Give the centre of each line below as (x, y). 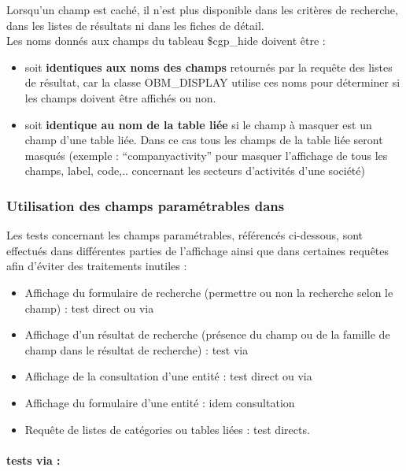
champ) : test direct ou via (89, 308)
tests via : (33, 460)
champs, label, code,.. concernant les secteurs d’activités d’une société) (195, 171)
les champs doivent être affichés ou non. (120, 97)
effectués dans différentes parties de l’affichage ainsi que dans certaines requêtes (198, 250)
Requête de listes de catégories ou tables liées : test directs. (167, 429)
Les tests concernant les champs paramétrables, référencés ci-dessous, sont (185, 235)
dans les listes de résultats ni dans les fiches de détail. (135, 25)
